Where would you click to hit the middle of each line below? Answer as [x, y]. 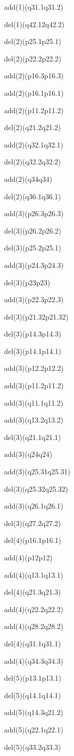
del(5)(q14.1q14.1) [33, 695]
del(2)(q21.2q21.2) [33, 127]
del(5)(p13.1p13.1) [33, 678]
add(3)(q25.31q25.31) [37, 471]
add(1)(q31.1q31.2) [34, 7]
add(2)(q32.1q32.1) [34, 144]
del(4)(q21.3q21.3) [33, 592]
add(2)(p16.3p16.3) [34, 76]
